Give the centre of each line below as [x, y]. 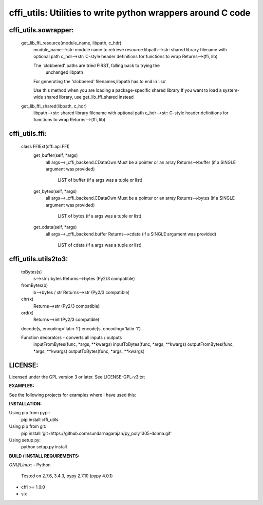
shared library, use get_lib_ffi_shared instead [89, 97]
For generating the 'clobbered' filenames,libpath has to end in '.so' [100, 81]
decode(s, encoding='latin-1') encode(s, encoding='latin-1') [81, 328]
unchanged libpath [64, 72]
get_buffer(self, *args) [56, 155]
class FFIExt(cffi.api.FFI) [46, 146]
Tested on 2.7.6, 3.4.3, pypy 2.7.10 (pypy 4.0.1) [67, 476]
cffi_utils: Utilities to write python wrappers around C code [130, 13]
